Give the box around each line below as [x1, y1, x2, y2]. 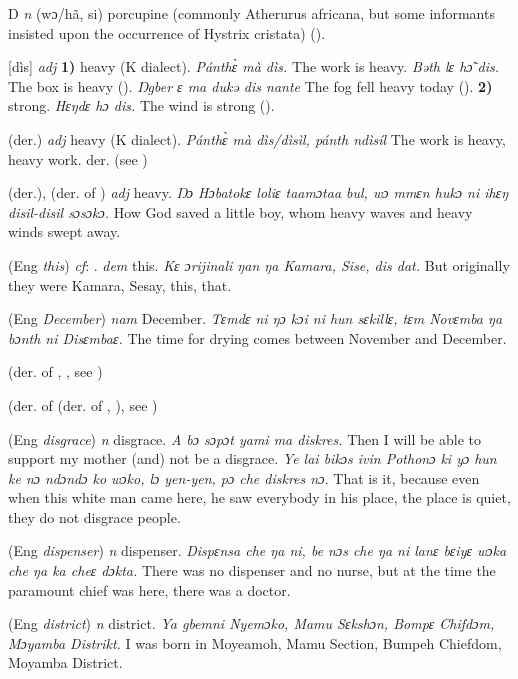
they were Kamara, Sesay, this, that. [8, 274, 232, 295]
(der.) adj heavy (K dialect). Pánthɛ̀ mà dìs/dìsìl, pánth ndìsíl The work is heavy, [8, 128, 506, 149]
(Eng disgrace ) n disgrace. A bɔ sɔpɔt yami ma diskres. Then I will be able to [8, 428, 481, 449]
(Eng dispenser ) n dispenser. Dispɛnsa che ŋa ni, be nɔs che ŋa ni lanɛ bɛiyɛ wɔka [8, 540, 507, 561]
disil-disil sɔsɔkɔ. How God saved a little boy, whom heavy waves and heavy [8, 201, 473, 222]
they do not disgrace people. [8, 506, 181, 527]
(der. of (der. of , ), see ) [8, 394, 158, 415]
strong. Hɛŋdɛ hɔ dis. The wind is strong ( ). [8, 95, 275, 116]
